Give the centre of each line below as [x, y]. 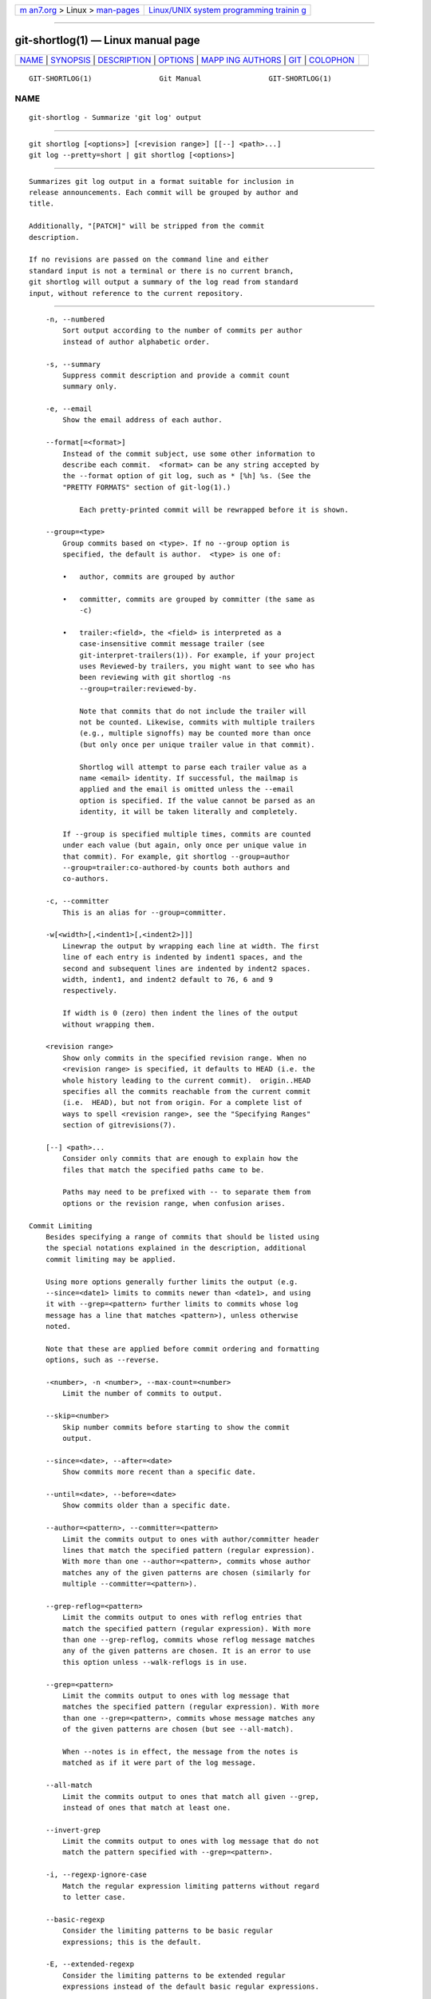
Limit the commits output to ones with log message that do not [191, 1841]
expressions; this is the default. [132, 1942]
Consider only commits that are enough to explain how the [180, 1159]
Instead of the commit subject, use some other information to [189, 453]
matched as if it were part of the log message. [160, 1763]
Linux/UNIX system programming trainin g [227, 10]
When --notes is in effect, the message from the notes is [180, 1752]
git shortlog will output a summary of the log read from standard [164, 282]
